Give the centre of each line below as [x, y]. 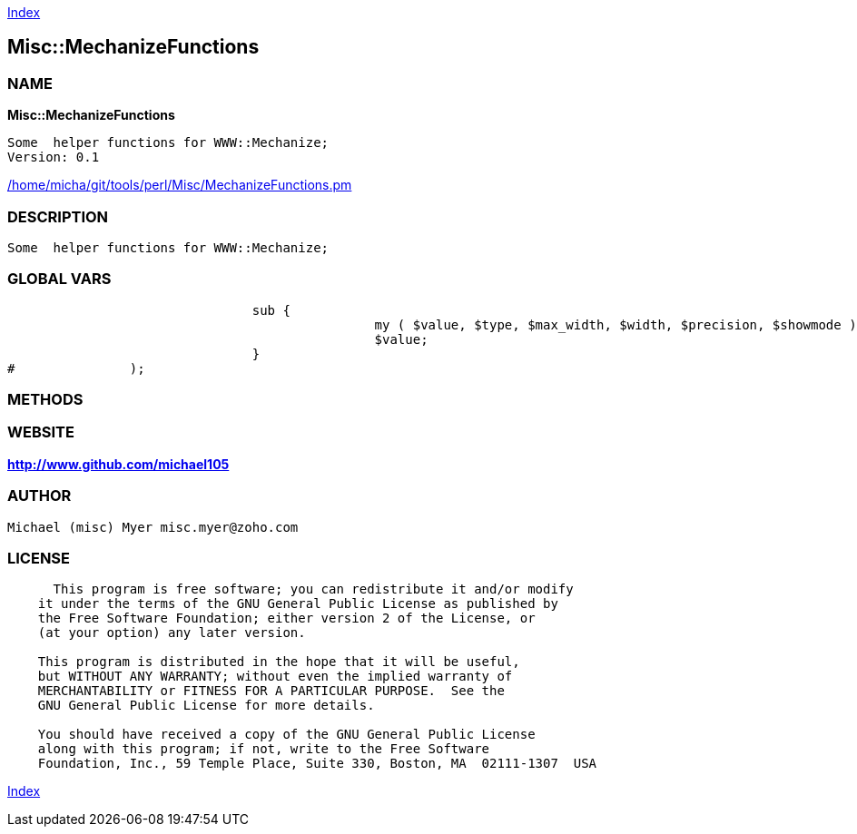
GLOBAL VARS [59, 279]
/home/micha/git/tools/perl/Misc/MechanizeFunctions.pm [180, 185]
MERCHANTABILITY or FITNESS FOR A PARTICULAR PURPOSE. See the [271, 691]
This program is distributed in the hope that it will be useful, [279, 662]
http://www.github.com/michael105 [118, 464]
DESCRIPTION [58, 216]
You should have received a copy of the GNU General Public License [286, 735]
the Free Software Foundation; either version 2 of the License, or [286, 618]
